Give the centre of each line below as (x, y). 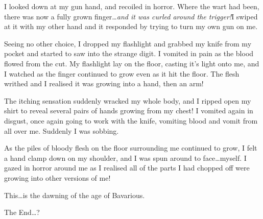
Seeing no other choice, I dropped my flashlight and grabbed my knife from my (128, 43)
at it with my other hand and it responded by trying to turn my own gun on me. (131, 26)
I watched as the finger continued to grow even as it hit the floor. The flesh (122, 73)
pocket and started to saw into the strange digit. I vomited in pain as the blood (129, 53)
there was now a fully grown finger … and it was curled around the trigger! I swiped (131, 16)
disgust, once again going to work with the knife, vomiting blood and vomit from (131, 120)
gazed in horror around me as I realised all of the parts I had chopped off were (127, 168)
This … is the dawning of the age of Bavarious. (75, 195)
